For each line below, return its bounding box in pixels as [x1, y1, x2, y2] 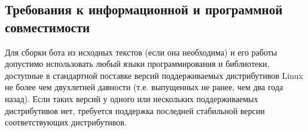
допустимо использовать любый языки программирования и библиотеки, [5, 57, 270, 70]
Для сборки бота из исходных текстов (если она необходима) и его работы [5, 45, 277, 58]
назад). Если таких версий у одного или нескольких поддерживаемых [5, 92, 258, 105]
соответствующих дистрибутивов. [5, 116, 127, 128]
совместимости [5, 17, 90, 36]
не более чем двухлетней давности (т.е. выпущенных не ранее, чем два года [5, 81, 283, 93]
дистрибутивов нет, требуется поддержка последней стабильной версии [5, 104, 265, 116]
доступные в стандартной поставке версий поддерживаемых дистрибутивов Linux [5, 69, 303, 81]
